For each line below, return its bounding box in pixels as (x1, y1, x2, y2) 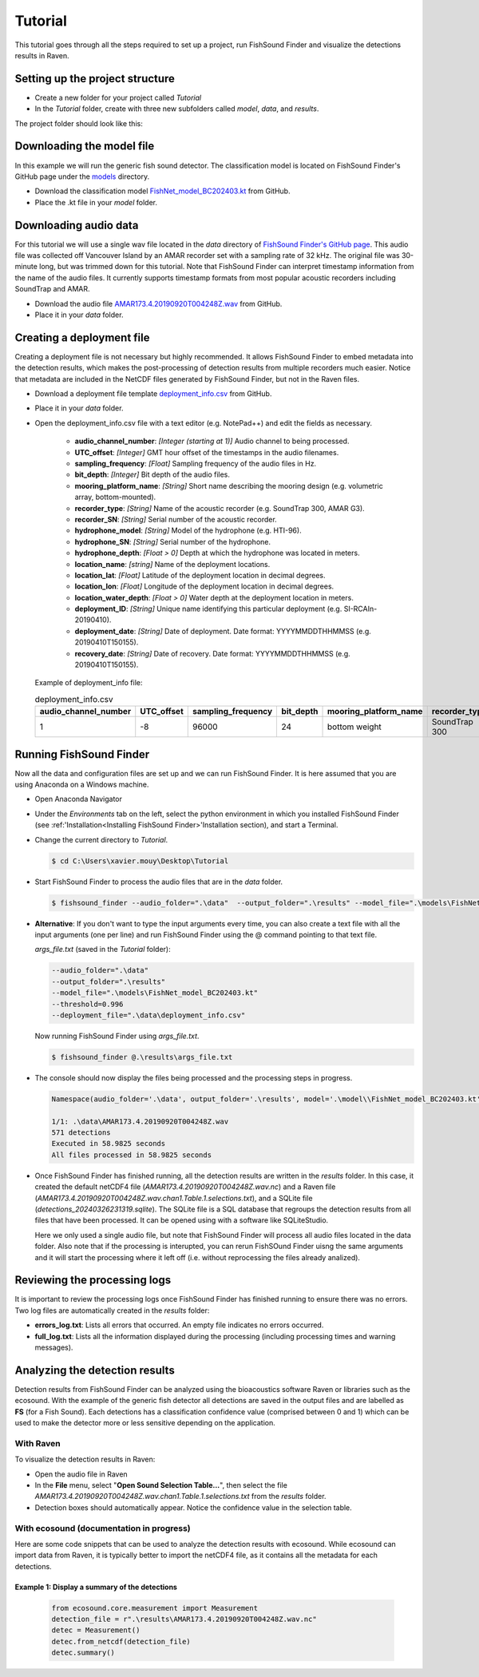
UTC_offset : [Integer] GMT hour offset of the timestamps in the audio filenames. (74, 447, 339, 457)
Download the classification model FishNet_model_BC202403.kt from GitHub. (34, 186, 291, 196)
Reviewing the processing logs (14, 1274, 172, 1287)
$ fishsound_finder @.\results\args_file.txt (51, 1053, 233, 1061)
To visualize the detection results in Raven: (14, 1454, 156, 1465)
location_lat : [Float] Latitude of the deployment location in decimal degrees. (74, 570, 326, 580)
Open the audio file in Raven (34, 1469, 128, 1479)
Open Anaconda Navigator (34, 795, 123, 804)
